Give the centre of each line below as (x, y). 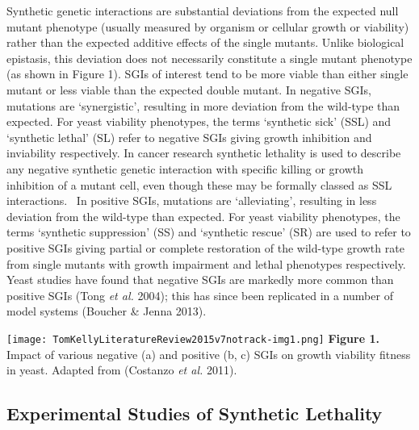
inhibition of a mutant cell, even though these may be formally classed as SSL (199, 184)
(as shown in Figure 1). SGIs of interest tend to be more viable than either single (207, 74)
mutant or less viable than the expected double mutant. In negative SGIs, (189, 89)
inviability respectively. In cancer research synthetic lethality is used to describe (204, 153)
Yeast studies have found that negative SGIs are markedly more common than (200, 280)
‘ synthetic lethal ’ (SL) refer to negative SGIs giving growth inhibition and (189, 137)
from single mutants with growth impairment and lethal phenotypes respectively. (206, 263)
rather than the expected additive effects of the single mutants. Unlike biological (205, 42)
